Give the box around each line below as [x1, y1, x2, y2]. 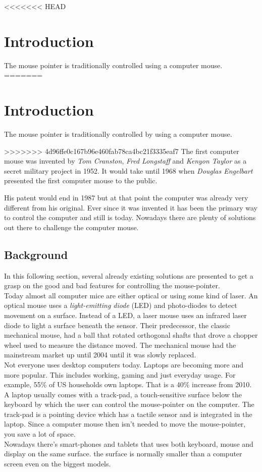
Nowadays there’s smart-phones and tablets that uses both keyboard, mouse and [4, 438, 253, 449]
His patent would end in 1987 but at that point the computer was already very [4, 192, 248, 202]
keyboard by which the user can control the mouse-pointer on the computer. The [4, 399, 254, 409]
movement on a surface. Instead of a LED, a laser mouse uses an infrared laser [4, 309, 247, 320]
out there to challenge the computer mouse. [4, 222, 139, 232]
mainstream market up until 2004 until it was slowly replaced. [4, 349, 196, 360]
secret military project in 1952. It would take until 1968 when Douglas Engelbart [4, 165, 253, 176]
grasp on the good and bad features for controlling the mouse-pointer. [4, 280, 220, 291]
